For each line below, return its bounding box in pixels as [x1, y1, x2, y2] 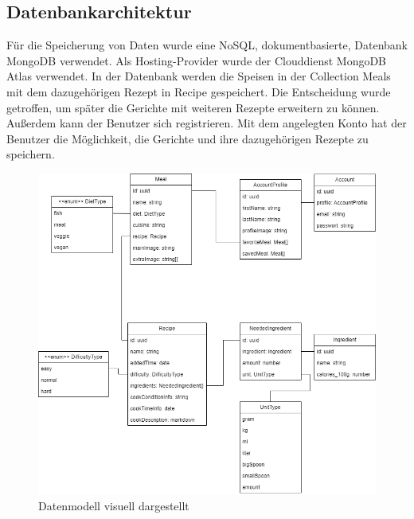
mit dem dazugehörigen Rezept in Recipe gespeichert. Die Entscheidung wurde [6, 83, 391, 100]
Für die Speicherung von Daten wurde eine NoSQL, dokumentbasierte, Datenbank [6, 37, 408, 53]
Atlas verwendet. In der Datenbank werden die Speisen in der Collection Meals [6, 68, 391, 84]
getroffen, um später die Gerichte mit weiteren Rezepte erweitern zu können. [6, 99, 380, 115]
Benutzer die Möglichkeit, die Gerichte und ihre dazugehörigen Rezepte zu [6, 130, 369, 146]
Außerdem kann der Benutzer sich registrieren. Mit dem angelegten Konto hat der [6, 115, 407, 131]
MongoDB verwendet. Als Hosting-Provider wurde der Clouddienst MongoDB [6, 52, 387, 68]
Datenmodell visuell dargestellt [38, 497, 189, 513]
